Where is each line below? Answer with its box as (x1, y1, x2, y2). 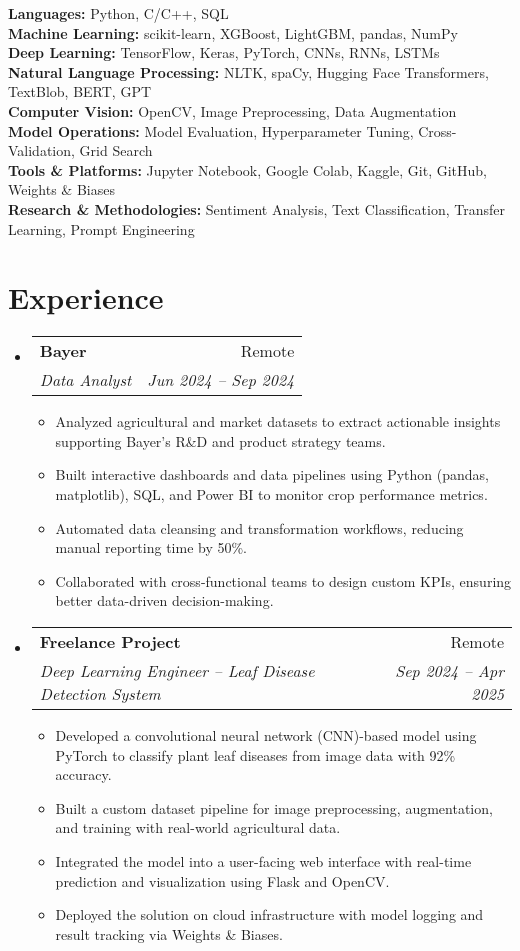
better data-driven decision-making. (55, 590, 274, 611)
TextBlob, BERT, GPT (8, 81, 152, 102)
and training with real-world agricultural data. (55, 817, 341, 838)
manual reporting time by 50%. (55, 537, 248, 558)
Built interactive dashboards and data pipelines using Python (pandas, (55, 464, 489, 485)
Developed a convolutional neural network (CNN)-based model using (55, 725, 477, 745)
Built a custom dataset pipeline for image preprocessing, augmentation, (55, 797, 493, 818)
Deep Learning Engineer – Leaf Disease (39, 659, 315, 682)
